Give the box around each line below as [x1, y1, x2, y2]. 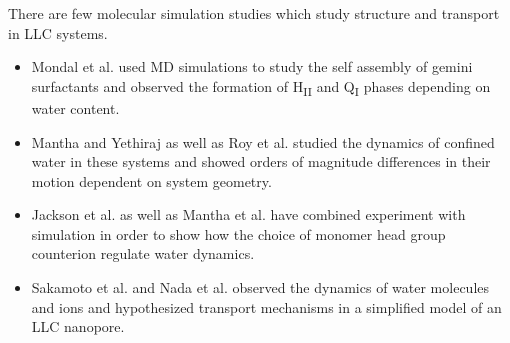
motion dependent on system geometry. [31, 170, 272, 191]
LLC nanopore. [31, 316, 125, 337]
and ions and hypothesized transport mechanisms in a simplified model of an [31, 296, 502, 317]
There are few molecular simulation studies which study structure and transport [8, 3, 500, 23]
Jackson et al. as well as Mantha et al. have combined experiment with [31, 204, 466, 225]
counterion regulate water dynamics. [31, 243, 255, 264]
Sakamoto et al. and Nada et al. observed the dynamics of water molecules [31, 277, 490, 298]
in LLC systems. [8, 22, 108, 43]
